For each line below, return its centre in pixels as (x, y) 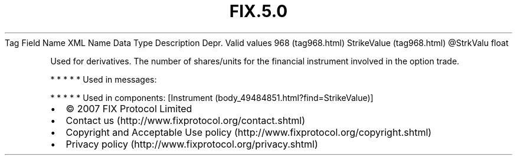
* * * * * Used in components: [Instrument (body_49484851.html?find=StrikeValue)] (212, 97)
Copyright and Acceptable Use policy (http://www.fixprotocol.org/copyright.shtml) (249, 132)
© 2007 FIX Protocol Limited (129, 108)
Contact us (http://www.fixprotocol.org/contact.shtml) (186, 120)
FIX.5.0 (258, 11)
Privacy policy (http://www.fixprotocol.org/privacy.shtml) (192, 144)
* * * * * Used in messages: (104, 79)
